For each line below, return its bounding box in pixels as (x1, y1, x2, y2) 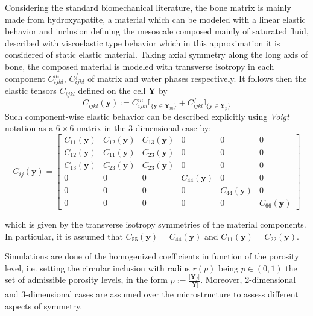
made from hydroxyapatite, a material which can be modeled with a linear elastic (5, 13, 306, 25)
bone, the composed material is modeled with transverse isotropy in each (5, 60, 274, 72)
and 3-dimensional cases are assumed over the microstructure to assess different (5, 288, 299, 300)
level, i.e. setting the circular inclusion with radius (5, 261, 190, 274)
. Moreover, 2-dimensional (200, 273, 296, 286)
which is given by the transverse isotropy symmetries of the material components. (5, 218, 306, 231)
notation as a (5, 122, 54, 134)
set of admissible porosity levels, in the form (5, 273, 168, 286)
